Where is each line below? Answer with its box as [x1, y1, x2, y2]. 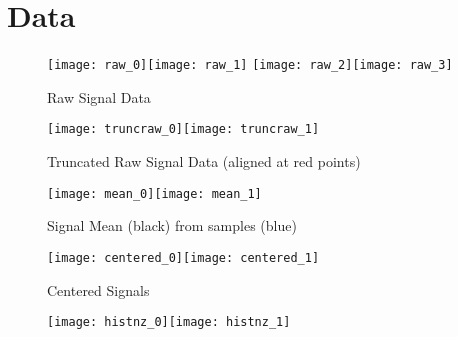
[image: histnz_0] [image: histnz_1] [47, 315, 291, 330]
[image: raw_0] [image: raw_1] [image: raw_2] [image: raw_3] [47, 58, 453, 73]
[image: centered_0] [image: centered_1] [47, 250, 320, 265]
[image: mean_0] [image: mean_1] [47, 186, 262, 201]
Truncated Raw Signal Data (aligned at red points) [47, 151, 361, 172]
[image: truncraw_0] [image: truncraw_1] [47, 122, 320, 137]
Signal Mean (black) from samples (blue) [47, 215, 297, 236]
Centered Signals [47, 279, 150, 300]
